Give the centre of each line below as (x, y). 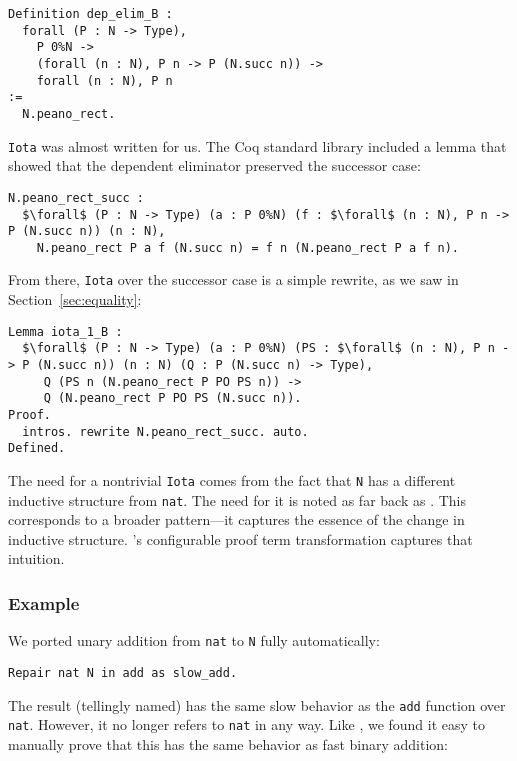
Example (44, 602)
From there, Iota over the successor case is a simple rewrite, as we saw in (233, 279)
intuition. (36, 558)
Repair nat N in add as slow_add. (123, 672)
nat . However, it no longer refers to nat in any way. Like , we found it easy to (247, 724)
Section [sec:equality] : (75, 299)
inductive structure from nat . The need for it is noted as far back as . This (237, 499)
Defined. (37, 448)
